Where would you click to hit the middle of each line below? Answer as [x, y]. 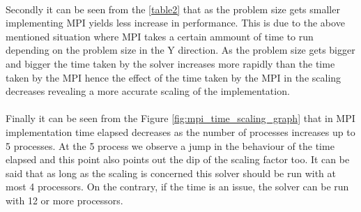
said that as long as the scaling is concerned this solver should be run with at [171, 173]
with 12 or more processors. [64, 200]
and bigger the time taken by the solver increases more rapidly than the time [170, 63]
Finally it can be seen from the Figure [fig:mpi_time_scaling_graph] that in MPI [180, 118]
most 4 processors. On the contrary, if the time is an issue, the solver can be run [177, 187]
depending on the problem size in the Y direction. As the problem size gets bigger [180, 50]
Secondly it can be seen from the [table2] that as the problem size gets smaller [173, 9]
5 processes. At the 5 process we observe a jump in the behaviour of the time [170, 145]
